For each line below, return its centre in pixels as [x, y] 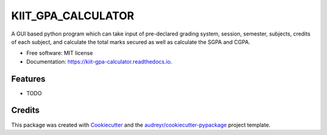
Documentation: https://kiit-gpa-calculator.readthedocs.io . [99, 61]
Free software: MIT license [60, 53]
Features [28, 79]
